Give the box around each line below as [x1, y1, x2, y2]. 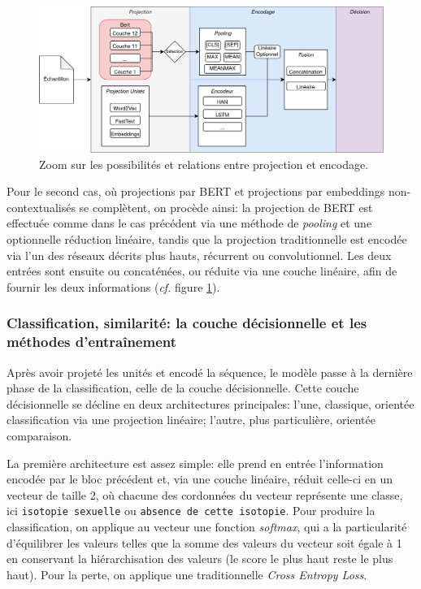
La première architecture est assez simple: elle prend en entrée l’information [7, 454, 384, 471]
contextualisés [7, 198, 76, 215]
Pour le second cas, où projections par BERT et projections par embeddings [7, 183, 385, 200]
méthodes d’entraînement [7, 331, 177, 352]
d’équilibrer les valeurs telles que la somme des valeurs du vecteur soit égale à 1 [7, 534, 402, 551]
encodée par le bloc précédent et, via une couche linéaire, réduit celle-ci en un [7, 470, 393, 487]
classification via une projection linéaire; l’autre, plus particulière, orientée [7, 411, 375, 428]
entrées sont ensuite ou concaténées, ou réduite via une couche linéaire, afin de [7, 262, 397, 279]
